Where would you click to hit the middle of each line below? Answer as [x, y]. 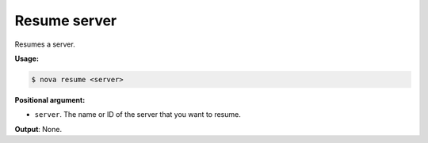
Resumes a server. [45, 44]
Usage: [27, 58]
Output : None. [38, 129]
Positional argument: [50, 100]
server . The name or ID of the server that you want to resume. [138, 115]
